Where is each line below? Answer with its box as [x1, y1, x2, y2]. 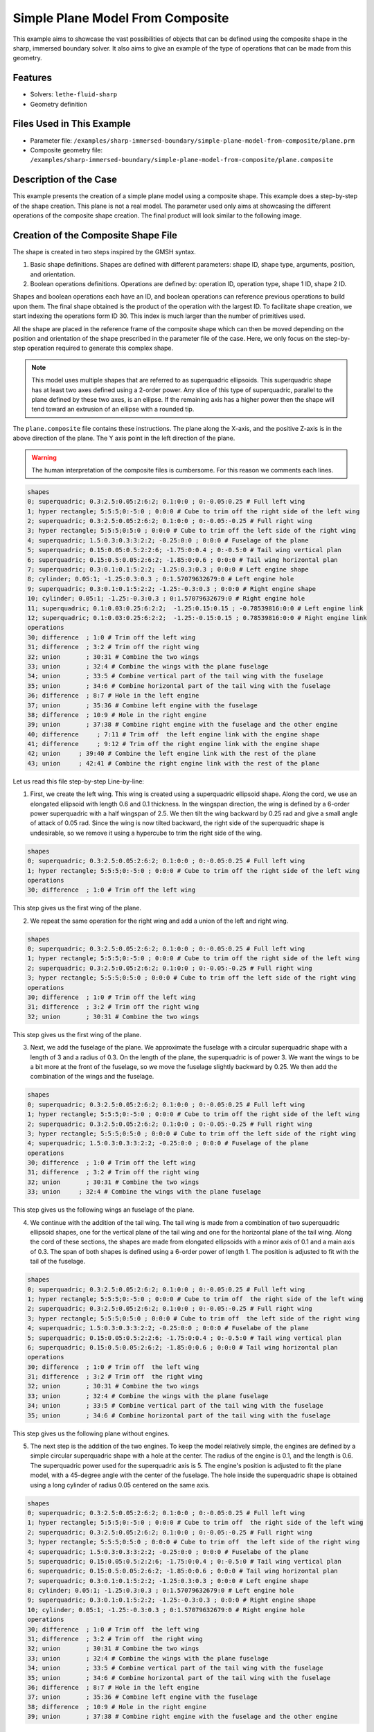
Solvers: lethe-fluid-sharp [30, 90, 118, 98]
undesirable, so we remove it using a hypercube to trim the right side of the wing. [30, 829, 262, 837]
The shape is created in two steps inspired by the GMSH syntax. [12, 247, 197, 256]
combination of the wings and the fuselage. [30, 1072, 154, 1081]
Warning [31, 453, 57, 461]
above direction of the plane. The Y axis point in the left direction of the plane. [12, 434, 235, 443]
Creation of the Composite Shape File [12, 229, 178, 241]
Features [12, 72, 52, 84]
